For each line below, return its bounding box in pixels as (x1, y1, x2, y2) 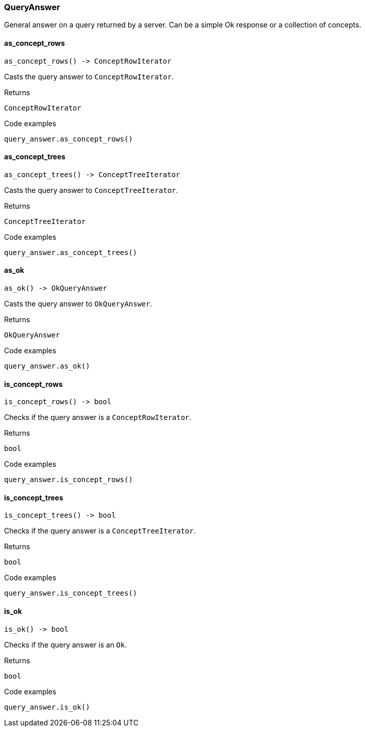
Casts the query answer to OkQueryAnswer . (4, 299, 153, 308)
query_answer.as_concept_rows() (4, 134, 133, 143)
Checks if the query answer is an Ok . (4, 640, 127, 649)
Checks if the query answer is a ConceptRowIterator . (4, 413, 191, 422)
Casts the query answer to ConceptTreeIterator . (4, 185, 178, 194)
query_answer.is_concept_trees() (4, 589, 137, 598)
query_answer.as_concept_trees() (4, 248, 137, 257)
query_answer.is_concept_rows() (4, 475, 133, 484)
